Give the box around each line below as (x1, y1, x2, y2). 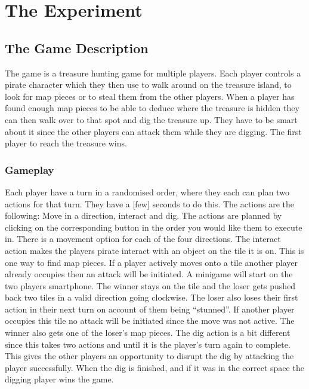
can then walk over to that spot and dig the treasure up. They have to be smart (5, 113, 298, 125)
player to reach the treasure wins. (5, 137, 127, 149)
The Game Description (5, 38, 149, 57)
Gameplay (5, 162, 54, 177)
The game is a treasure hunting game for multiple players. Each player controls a (5, 66, 301, 79)
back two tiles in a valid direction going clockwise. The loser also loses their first (5, 291, 298, 304)
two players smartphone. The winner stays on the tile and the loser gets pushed (5, 279, 296, 292)
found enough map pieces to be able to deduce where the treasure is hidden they (5, 102, 299, 114)
